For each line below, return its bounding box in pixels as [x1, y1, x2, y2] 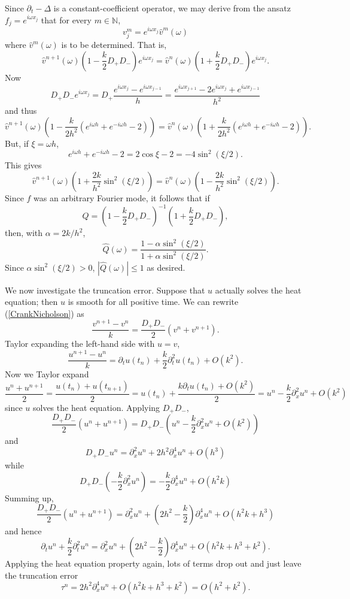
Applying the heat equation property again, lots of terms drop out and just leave [5, 557, 302, 570]
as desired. [147, 261, 185, 273]
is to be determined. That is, [61, 38, 167, 51]
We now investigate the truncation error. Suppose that [5, 283, 205, 296]
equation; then [5, 295, 58, 308]
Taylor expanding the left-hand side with [5, 337, 155, 350]
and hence [5, 524, 42, 537]
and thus [5, 104, 37, 117]
